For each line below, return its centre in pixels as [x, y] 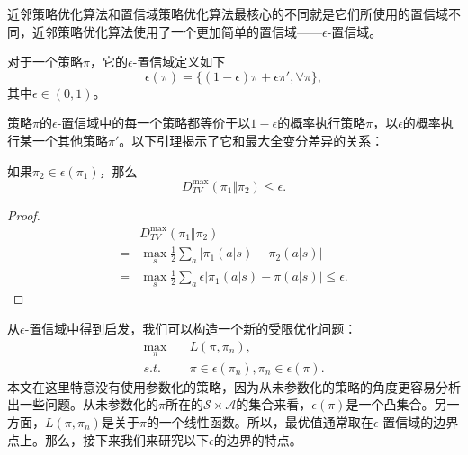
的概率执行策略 [322, 123]
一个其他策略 [70, 140]
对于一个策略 [45, 62]
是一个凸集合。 [390, 404]
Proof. [24, 214]
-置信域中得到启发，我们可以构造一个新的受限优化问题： [191, 328]
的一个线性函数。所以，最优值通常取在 [260, 421]
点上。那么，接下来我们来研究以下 [108, 439]
